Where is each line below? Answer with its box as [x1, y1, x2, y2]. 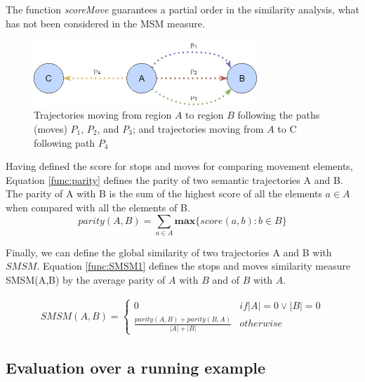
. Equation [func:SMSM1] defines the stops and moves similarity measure [36, 258, 351, 273]
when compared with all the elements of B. [6, 199, 190, 214]
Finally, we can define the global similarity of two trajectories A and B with [6, 244, 332, 259]
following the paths [237, 107, 320, 122]
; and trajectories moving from [132, 121, 264, 136]
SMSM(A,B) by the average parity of [6, 272, 166, 287]
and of [212, 272, 239, 287]
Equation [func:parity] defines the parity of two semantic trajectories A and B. [6, 172, 343, 187]
